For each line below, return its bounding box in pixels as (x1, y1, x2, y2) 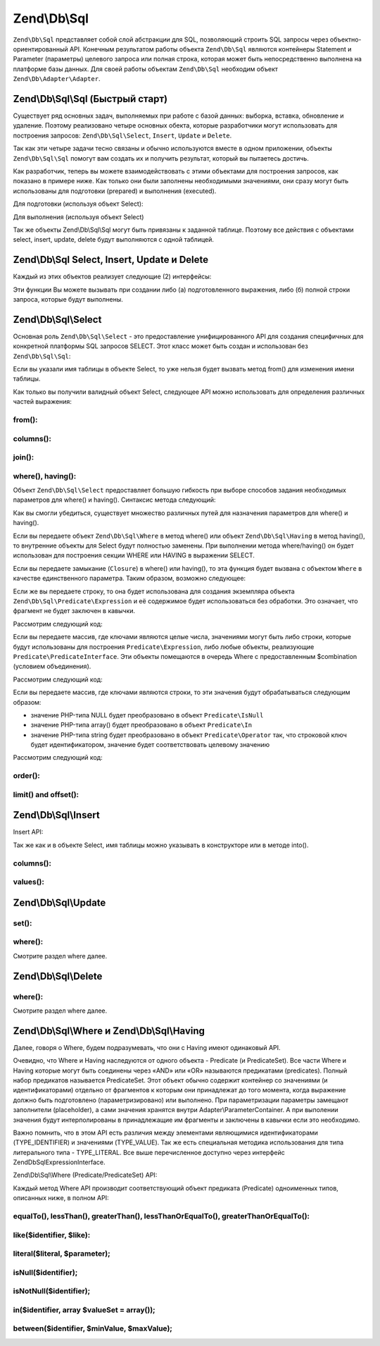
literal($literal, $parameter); (13, 1249, 110, 1259)
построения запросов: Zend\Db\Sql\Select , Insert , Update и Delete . (13, 131, 232, 140)
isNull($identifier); (13, 1267, 78, 1277)
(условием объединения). (13, 662, 91, 671)
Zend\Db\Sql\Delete (13, 970, 103, 982)
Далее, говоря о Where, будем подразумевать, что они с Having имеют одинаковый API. (13, 1043, 281, 1051)
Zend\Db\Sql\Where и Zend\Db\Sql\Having (13, 1025, 205, 1037)
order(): (13, 771, 40, 781)
